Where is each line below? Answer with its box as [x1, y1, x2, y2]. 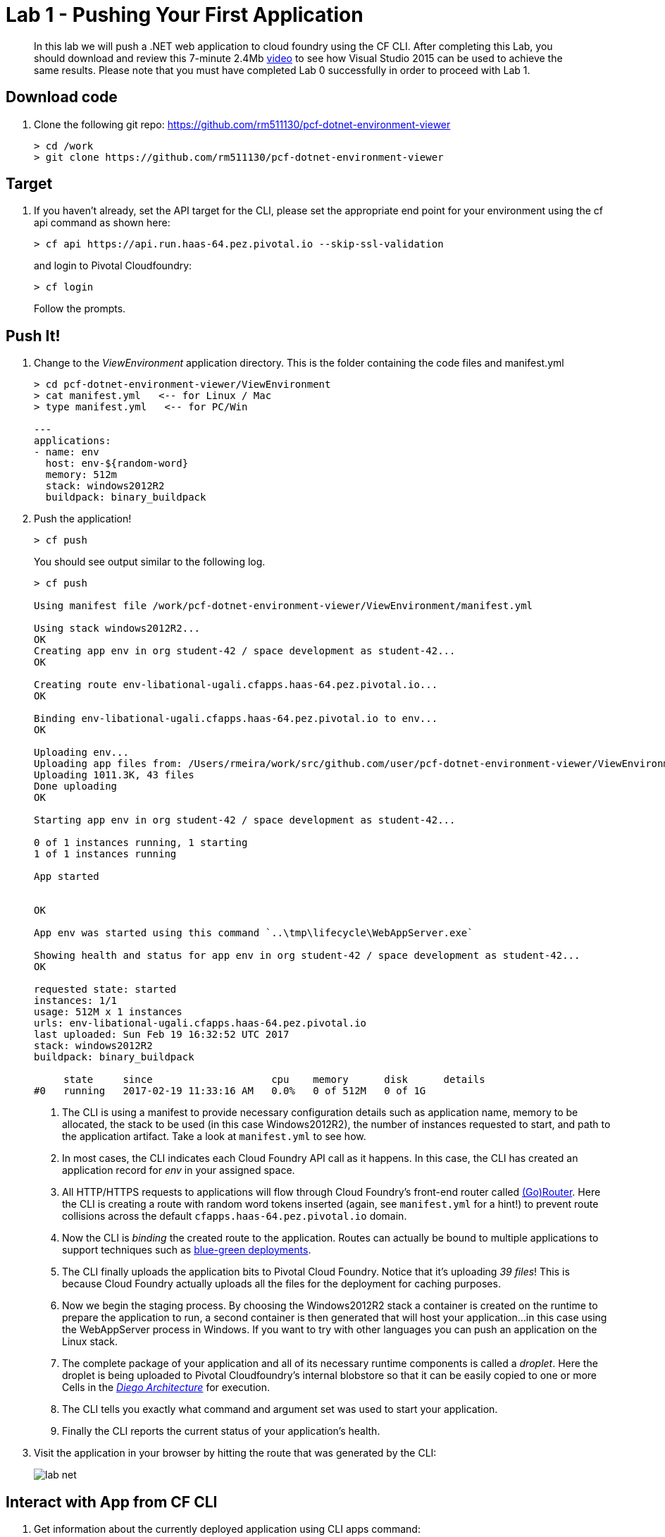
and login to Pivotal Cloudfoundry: [34, 259, 192, 272]
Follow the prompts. [34, 302, 126, 315]
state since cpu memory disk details [63, 1074, 485, 1086]
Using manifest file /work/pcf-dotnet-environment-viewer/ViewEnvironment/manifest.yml [34, 600, 533, 612]
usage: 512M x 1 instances [34, 1006, 182, 1018]
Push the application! [34, 513, 132, 525]
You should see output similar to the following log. [34, 556, 266, 568]
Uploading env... [34, 747, 129, 759]
